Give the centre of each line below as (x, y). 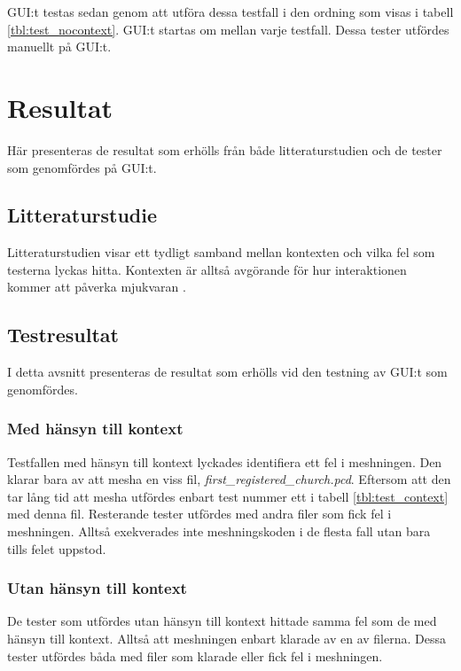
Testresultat (63, 335)
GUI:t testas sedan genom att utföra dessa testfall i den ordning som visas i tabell (230, 12)
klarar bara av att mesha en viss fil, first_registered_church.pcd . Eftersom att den (229, 479)
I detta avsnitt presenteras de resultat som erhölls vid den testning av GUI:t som (227, 372)
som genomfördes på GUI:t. (82, 167)
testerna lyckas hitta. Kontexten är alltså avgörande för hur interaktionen (207, 269)
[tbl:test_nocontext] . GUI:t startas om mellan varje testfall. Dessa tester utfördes (228, 29)
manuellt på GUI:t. (59, 47)
